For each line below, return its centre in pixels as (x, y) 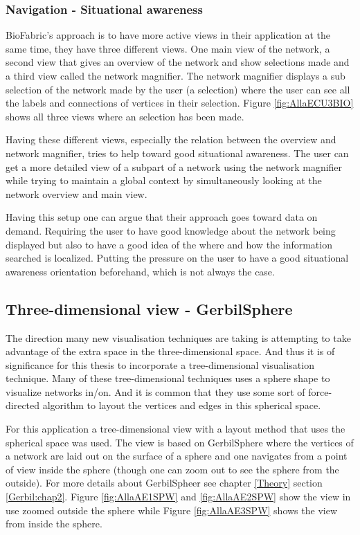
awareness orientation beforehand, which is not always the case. (140, 271)
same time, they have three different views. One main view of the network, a (168, 48)
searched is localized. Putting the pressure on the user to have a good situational (177, 258)
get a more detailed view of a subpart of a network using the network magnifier (174, 166)
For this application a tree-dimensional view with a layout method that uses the (175, 429)
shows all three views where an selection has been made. (125, 116)
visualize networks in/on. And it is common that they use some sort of (155, 391)
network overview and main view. (76, 193)
